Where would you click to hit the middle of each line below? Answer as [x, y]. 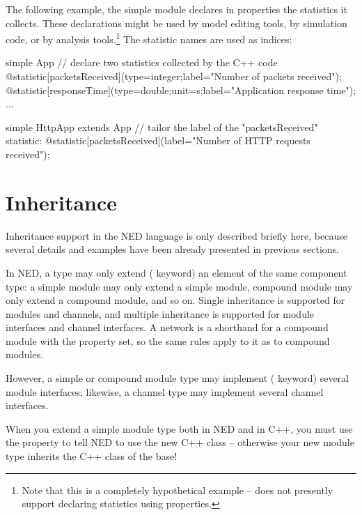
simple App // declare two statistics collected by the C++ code [142, 62]
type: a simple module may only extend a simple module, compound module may [179, 286]
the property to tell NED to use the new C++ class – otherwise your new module [180, 442]
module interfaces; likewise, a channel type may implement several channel [165, 391]
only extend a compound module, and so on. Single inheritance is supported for [175, 300]
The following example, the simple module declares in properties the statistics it [176, 9]
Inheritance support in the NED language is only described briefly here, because [176, 235]
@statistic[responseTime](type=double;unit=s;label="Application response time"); [181, 90]
